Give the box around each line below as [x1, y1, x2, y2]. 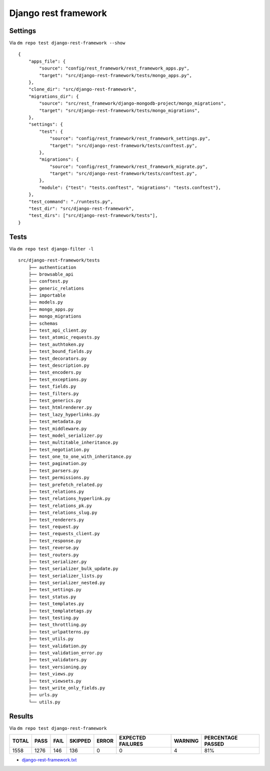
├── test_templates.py [28, 601, 84, 607]
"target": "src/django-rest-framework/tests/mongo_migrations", [39, 108, 200, 113]
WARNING [173, 737, 199, 744]
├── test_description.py [28, 362, 89, 368]
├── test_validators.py [28, 657, 87, 663]
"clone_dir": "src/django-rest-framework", [28, 87, 137, 92]
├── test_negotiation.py [28, 446, 89, 452]
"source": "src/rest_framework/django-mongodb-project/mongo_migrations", [39, 101, 226, 106]
